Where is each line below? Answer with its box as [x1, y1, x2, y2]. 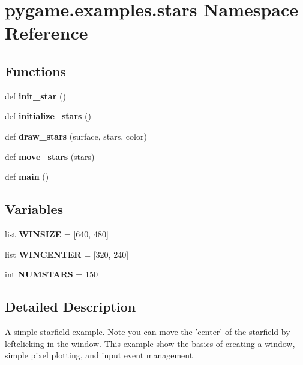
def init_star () [5, 89, 66, 102]
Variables [5, 200, 64, 218]
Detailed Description [5, 297, 136, 316]
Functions [5, 61, 66, 80]
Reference [5, 20, 88, 45]
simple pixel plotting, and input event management [5, 349, 193, 361]
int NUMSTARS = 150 [5, 268, 98, 280]
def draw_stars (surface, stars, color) [5, 129, 147, 142]
